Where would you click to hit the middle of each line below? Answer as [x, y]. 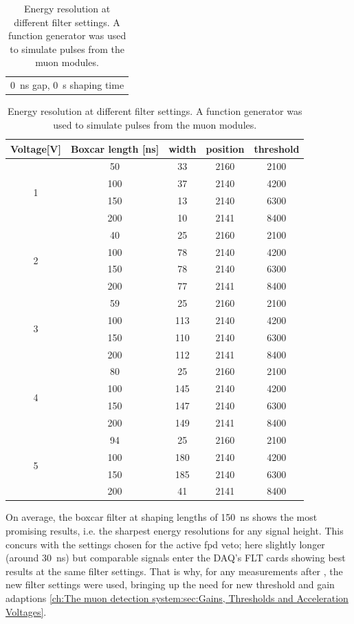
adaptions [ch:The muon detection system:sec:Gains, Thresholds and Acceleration [177, 598]
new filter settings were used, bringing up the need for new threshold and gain [170, 584]
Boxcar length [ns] [115, 148]
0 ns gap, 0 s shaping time [67, 85]
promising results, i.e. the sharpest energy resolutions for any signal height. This [175, 531]
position [225, 148]
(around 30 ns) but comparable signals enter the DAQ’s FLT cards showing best [176, 558]
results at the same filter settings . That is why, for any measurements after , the [174, 571]
